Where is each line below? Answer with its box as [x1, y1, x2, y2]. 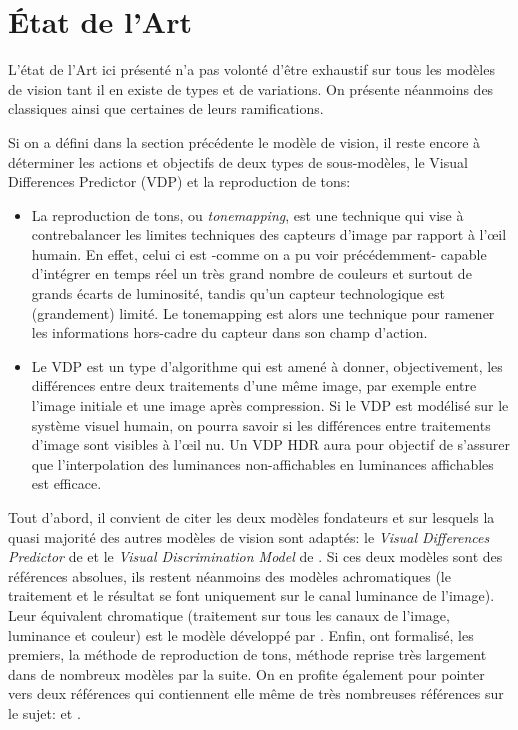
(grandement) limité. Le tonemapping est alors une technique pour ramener [31, 302, 495, 323]
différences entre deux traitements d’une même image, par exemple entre [31, 375, 477, 396]
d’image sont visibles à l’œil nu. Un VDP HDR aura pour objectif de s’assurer [31, 434, 510, 455]
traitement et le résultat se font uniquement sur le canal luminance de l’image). [8, 585, 495, 606]
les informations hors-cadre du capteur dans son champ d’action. [31, 322, 428, 343]
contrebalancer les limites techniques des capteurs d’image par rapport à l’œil [31, 224, 507, 245]
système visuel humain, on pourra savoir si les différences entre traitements [31, 414, 491, 435]
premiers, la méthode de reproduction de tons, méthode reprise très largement [8, 644, 487, 665]
